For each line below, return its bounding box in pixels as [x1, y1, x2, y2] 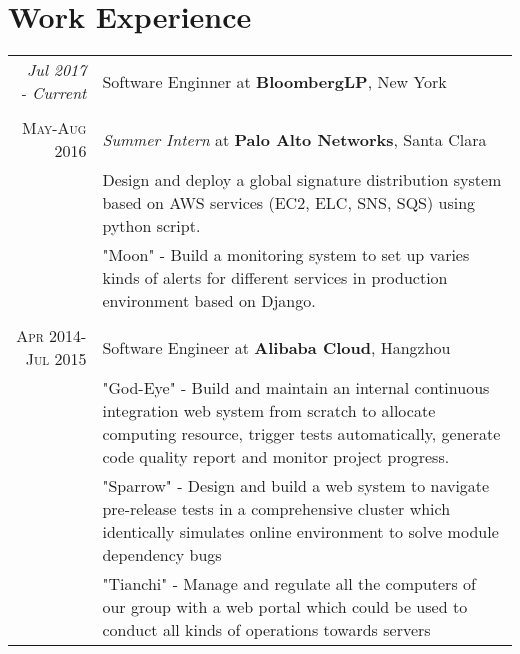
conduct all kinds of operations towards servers [102, 618, 431, 642]
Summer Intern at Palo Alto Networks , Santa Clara [102, 127, 487, 151]
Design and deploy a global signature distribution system [102, 168, 502, 192]
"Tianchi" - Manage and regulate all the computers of [102, 572, 476, 596]
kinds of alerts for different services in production [102, 266, 448, 290]
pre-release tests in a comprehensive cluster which [102, 497, 451, 521]
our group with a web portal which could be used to [102, 595, 468, 619]
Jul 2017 [26, 58, 87, 82]
